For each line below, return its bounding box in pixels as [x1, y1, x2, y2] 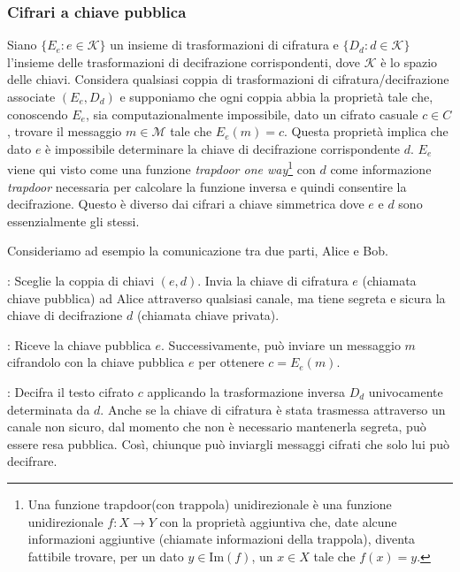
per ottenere [198, 353, 264, 371]
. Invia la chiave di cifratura [197, 271, 349, 289]
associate [7, 88, 56, 105]
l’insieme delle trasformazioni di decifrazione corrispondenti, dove [7, 52, 361, 71]
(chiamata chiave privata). [136, 306, 280, 324]
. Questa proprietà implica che [284, 122, 448, 141]
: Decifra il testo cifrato [7, 382, 134, 400]
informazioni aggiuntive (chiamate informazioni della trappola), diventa [27, 530, 416, 548]
